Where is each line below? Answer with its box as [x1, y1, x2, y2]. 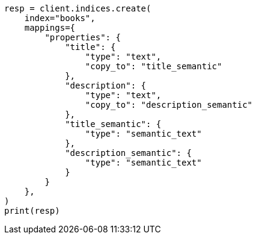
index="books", [24, 13, 96, 23]
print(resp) [4, 206, 60, 216]
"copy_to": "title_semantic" [85, 61, 222, 71]
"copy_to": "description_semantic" [85, 100, 253, 110]
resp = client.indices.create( [4, 4, 151, 13]
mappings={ [24, 23, 76, 33]
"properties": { [44, 33, 121, 42]
